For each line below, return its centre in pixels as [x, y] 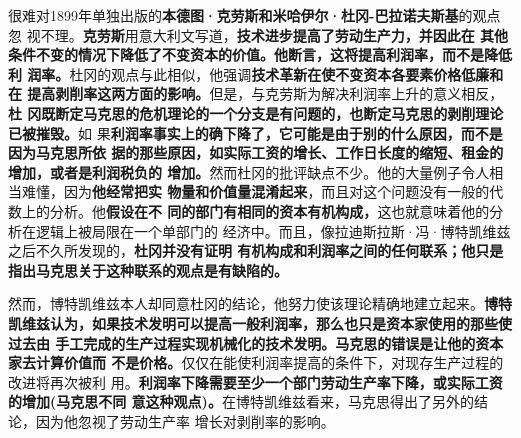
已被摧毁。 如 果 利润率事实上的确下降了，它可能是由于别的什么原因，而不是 [255, 132]
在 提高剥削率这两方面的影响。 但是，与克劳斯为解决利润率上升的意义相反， [256, 93]
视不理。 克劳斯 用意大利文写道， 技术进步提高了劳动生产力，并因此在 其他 [267, 34]
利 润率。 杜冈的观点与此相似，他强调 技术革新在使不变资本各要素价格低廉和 [256, 73]
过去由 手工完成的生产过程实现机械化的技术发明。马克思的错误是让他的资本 [256, 342]
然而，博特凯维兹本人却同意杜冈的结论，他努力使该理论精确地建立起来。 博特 [260, 303]
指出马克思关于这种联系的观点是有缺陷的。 [148, 269]
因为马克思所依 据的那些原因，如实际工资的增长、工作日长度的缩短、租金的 [256, 152]
